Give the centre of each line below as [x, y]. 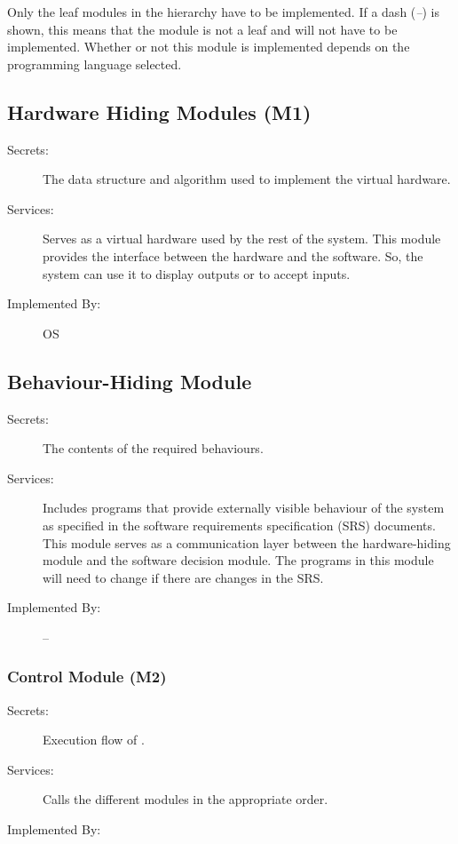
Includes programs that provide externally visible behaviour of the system [244, 508]
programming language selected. [95, 64]
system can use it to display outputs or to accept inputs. [197, 273]
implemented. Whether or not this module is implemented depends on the [209, 47]
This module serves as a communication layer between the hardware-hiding [247, 542]
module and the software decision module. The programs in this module [238, 560]
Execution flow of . [94, 740]
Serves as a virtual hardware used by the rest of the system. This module [242, 239]
